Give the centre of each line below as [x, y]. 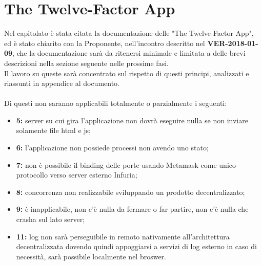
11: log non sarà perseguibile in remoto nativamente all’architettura [123, 236]
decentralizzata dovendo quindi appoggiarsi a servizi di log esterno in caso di [136, 246]
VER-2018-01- [233, 43]
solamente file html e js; [53, 130]
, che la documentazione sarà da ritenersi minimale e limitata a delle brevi [129, 53]
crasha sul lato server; [51, 219]
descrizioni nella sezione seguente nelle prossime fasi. [86, 63]
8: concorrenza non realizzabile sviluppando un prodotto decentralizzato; [130, 192]
